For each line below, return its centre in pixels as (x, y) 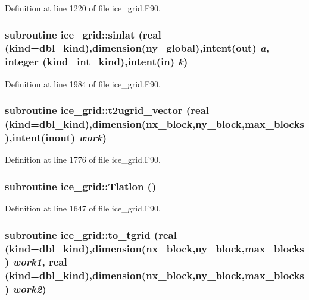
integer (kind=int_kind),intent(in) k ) (96, 61)
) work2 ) (26, 289)
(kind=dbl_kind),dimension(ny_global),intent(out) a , (137, 48)
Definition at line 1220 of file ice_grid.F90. (83, 8)
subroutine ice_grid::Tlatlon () (81, 186)
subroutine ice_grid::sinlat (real (83, 34)
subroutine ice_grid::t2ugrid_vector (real (107, 110)
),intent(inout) (40, 138)
